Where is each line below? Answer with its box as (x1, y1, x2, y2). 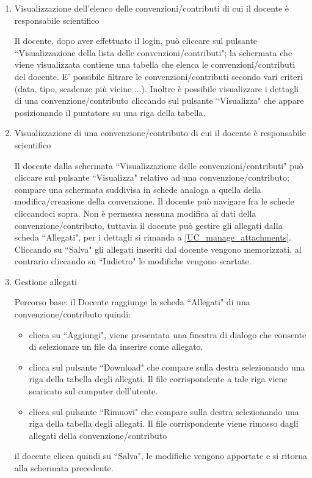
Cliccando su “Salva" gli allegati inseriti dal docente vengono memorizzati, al (14, 242, 302, 255)
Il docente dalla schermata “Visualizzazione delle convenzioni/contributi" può (14, 159, 303, 172)
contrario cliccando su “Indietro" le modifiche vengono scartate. (14, 255, 252, 267)
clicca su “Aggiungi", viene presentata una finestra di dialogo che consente (29, 328, 307, 341)
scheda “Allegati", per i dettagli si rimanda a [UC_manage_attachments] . (14, 231, 291, 244)
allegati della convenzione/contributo (29, 429, 167, 441)
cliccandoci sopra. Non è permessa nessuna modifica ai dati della (14, 206, 256, 219)
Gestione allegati (14, 275, 77, 288)
